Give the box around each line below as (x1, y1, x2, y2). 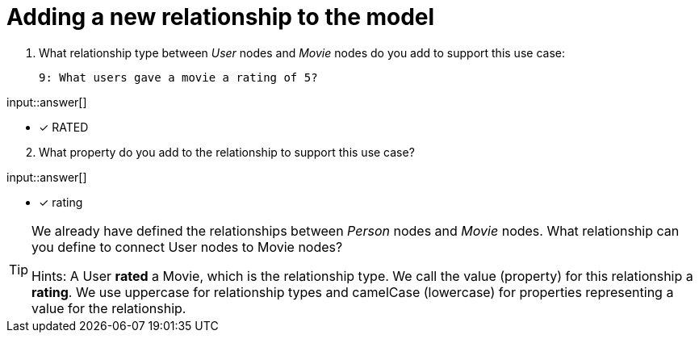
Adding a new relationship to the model (6, 3, 435, 31)
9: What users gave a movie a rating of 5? (39, 70, 318, 84)
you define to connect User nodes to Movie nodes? (31, 238, 343, 255)
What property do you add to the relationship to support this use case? (39, 144, 415, 159)
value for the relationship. (31, 299, 186, 316)
